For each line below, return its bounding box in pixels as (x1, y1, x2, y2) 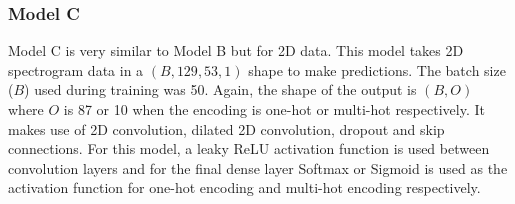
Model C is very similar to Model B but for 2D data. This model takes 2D (8, 40, 464, 61)
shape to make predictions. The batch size (248, 59, 506, 80)
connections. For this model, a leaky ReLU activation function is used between (8, 138, 490, 159)
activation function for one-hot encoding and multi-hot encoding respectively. (8, 177, 481, 198)
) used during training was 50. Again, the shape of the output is (24, 79, 417, 100)
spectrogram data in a (8, 59, 144, 80)
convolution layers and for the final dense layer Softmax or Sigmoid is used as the (8, 157, 508, 178)
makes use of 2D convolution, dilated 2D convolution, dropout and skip (8, 118, 445, 139)
